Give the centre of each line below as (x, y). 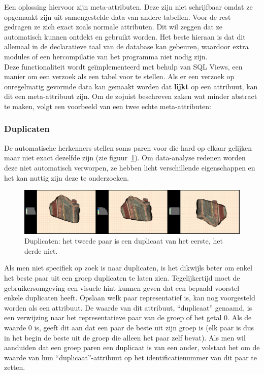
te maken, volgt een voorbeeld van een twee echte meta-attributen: (108, 106)
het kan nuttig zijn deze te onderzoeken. (67, 177)
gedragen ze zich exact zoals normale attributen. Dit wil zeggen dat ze (113, 27)
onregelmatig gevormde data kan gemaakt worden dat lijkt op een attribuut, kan (131, 86)
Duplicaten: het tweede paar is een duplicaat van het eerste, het (124, 241)
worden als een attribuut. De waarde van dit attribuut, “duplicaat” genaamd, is (128, 307)
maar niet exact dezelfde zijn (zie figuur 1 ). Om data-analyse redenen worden (125, 158)
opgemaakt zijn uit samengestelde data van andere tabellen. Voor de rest (118, 16)
